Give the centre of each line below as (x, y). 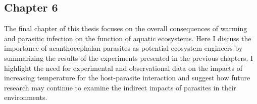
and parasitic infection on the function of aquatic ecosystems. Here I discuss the (128, 38)
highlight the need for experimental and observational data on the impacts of (123, 68)
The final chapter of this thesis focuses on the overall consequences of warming (126, 28)
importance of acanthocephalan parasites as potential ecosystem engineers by (123, 48)
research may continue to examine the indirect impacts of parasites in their (120, 87)
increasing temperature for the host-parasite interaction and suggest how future (127, 78)
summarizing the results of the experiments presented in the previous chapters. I (129, 58)
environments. (26, 97)
